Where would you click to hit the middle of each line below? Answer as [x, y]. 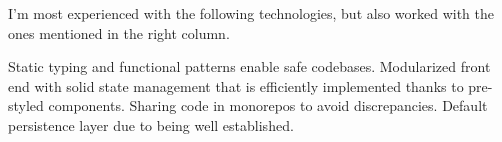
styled [26, 105]
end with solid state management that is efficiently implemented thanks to [236, 85]
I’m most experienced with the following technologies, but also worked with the [251, 13]
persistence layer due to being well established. [151, 124]
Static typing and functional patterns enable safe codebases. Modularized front [249, 66]
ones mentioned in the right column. [119, 32]
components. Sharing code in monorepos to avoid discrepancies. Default [268, 105]
